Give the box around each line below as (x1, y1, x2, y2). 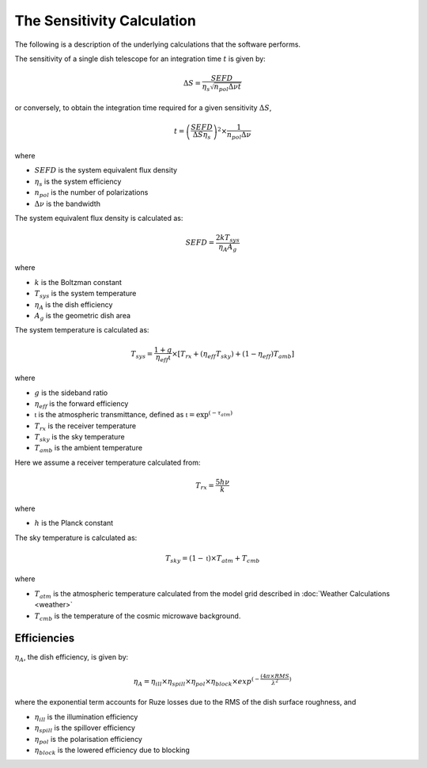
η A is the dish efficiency (34, 299, 113, 311)
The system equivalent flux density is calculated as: (14, 213, 183, 222)
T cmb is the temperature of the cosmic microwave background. (34, 610, 241, 622)
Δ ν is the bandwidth (34, 199, 100, 208)
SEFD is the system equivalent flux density (34, 165, 178, 175)
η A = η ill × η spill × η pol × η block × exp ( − (133, 675, 260, 688)
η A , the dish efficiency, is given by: (14, 652, 129, 664)
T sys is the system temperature (34, 289, 137, 300)
